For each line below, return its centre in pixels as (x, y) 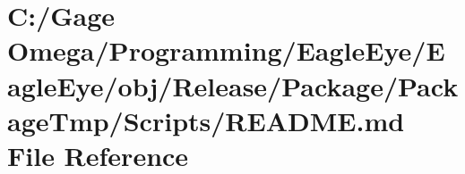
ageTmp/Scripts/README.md (206, 120)
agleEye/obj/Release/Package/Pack (233, 85)
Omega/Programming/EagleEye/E (226, 50)
